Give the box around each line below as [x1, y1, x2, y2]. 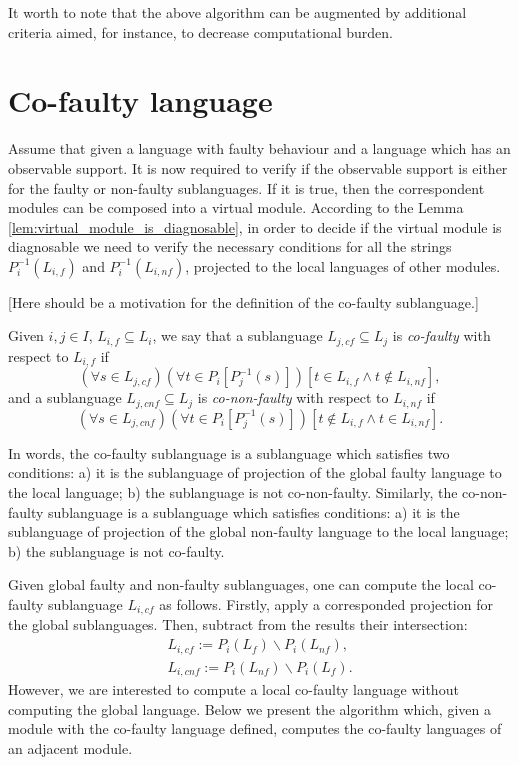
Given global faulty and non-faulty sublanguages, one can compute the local [8, 574, 474, 595]
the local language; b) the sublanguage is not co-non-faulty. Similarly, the [8, 482, 458, 503]
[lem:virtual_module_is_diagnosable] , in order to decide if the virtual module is [8, 216, 502, 237]
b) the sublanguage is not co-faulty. [8, 540, 225, 561]
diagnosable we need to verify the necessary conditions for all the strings [8, 236, 452, 257]
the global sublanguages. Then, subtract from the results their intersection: [8, 614, 468, 635]
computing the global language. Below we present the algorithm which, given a [8, 698, 491, 719]
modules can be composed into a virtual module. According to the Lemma [8, 197, 464, 218]
